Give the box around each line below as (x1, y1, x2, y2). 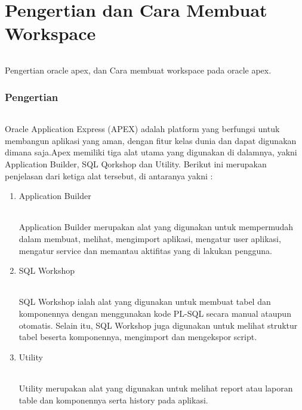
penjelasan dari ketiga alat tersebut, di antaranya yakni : (5, 169, 213, 182)
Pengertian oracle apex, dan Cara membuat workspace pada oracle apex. (5, 64, 272, 77)
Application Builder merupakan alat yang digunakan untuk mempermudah (19, 221, 294, 233)
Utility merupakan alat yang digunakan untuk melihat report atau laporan (19, 381, 293, 394)
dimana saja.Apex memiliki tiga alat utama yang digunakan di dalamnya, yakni (5, 146, 297, 158)
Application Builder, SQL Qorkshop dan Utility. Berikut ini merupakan (5, 158, 267, 170)
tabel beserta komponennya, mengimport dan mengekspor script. (19, 331, 257, 343)
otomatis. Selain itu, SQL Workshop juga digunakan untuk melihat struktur (19, 319, 298, 331)
